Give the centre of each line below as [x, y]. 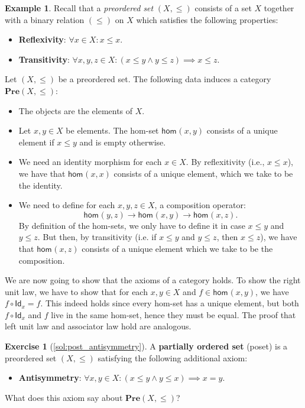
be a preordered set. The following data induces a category [165, 79]
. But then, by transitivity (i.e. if [97, 237]
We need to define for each [67, 205]
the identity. [40, 185]
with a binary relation [45, 19]
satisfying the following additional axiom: [173, 357]
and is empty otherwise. [123, 142]
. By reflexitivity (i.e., [225, 162]
